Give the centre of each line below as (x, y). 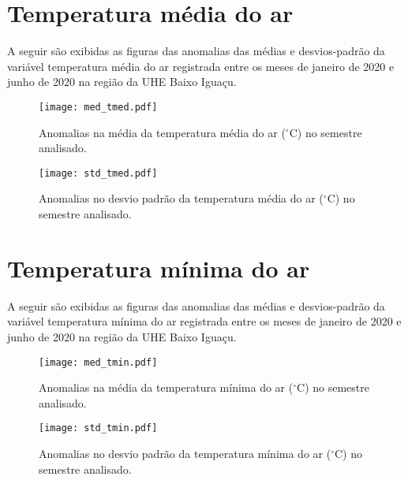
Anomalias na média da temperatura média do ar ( (162, 132)
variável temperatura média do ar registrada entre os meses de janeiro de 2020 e (201, 66)
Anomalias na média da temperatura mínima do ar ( (166, 387)
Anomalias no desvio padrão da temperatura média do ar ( (181, 198)
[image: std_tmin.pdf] (98, 428)
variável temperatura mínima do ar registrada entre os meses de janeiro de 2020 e (204, 321)
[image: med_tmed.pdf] (98, 107)
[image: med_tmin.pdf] (98, 362)
